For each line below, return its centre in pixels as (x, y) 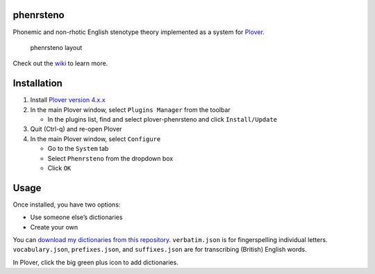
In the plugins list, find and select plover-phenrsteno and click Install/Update (162, 119)
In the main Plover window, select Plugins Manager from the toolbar (130, 110)
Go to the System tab (78, 149)
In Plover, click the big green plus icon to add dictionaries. (95, 262)
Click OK (59, 168)
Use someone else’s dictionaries (76, 217)
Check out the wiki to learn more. (60, 63)
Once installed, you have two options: (67, 204)
